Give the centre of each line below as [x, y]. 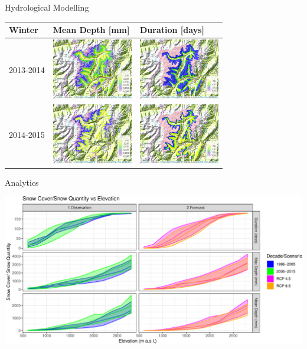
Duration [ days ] [172, 30]
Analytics [22, 182]
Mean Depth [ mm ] [91, 30]
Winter [24, 30]
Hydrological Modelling [47, 7]
